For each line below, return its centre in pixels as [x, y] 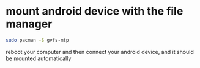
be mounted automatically [39, 58]
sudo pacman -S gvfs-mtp [37, 40]
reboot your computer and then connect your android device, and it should [100, 52]
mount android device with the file [94, 11]
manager [29, 24]
